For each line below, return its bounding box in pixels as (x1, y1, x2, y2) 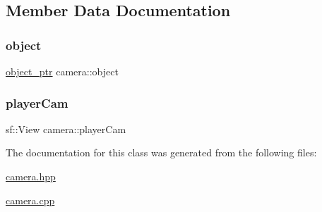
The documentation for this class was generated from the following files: (6, 145, 317, 160)
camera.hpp (6, 169, 56, 183)
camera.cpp (6, 192, 55, 207)
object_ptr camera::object (6, 64, 119, 78)
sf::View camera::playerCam (6, 121, 126, 136)
